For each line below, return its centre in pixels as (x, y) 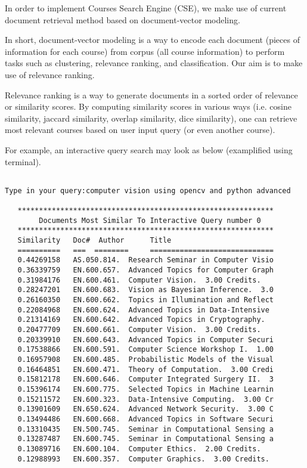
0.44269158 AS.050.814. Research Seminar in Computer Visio (146, 260)
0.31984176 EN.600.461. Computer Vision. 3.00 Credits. (139, 280)
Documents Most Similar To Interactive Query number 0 (150, 220)
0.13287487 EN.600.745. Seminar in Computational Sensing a (146, 439)
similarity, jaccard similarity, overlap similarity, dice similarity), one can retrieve (151, 118)
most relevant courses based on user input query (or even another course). (140, 130)
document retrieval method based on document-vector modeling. (123, 19)
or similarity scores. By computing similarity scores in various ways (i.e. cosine (148, 106)
